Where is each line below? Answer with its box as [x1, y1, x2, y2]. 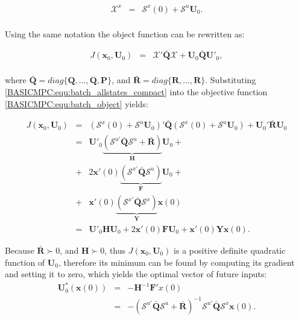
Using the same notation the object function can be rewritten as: [5, 27, 245, 40]
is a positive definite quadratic [174, 243, 286, 256]
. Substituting [205, 74, 256, 86]
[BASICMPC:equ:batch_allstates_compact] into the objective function [5, 86, 268, 98]
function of [5, 256, 45, 268]
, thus [104, 243, 126, 256]
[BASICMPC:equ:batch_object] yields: [5, 97, 148, 110]
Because [5, 243, 34, 256]
